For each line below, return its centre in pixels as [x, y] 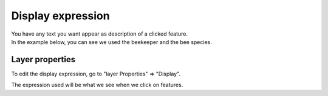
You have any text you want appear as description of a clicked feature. [100, 34]
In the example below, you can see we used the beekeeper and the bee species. [111, 42]
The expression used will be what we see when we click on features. [97, 85]
